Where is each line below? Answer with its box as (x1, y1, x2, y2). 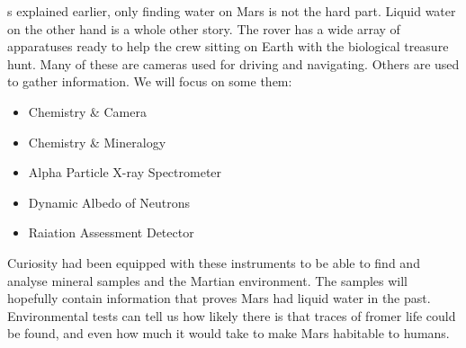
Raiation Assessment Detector (28, 223, 194, 242)
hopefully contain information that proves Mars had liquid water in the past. (7, 289, 431, 308)
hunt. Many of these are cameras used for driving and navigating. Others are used (7, 54, 460, 73)
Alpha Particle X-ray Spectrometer (28, 163, 222, 182)
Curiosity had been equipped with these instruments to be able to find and (7, 253, 420, 272)
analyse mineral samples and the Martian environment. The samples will (7, 271, 408, 290)
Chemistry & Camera (28, 102, 147, 120)
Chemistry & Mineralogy (28, 132, 166, 151)
